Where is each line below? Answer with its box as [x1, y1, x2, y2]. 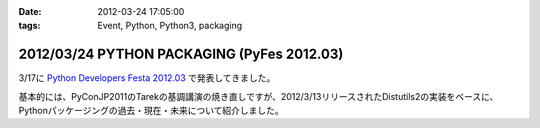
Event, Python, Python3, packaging [97, 20, 243, 32]
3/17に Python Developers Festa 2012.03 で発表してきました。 [18, 72, 276, 84]
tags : [18, 20, 41, 32]
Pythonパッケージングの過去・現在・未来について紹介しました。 [18, 105, 284, 117]
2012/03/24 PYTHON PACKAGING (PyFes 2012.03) [18, 46, 344, 63]
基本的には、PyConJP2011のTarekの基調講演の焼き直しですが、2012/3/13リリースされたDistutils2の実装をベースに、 [18, 90, 499, 102]
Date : [18, 6, 42, 17]
